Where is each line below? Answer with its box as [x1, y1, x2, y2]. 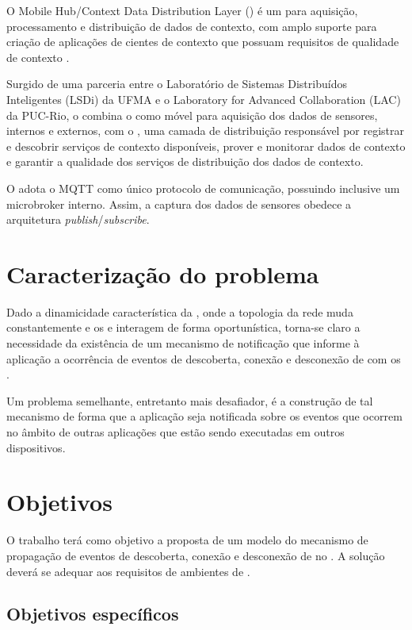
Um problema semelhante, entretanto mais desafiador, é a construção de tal [6, 392, 373, 409]
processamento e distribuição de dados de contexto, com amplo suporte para [6, 17, 377, 34]
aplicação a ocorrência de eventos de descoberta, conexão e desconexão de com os [6, 350, 401, 367]
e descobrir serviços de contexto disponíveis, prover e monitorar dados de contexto [6, 137, 406, 154]
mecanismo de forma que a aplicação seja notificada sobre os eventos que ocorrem [6, 408, 402, 424]
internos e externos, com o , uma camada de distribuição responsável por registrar [6, 122, 405, 139]
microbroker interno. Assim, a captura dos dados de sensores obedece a [6, 195, 352, 212]
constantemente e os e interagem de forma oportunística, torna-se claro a [6, 319, 360, 336]
